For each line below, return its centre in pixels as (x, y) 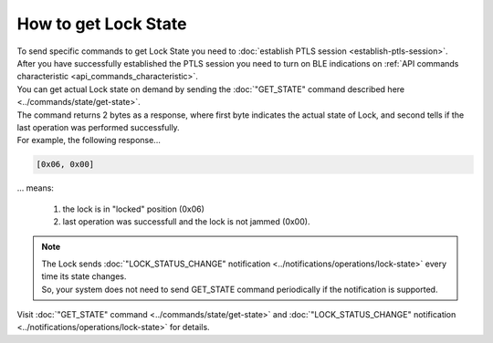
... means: (36, 188)
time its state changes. (84, 276)
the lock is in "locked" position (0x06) (134, 209)
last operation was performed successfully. (98, 127)
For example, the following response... (89, 140)
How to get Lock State (102, 24)
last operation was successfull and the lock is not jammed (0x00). (186, 222)
